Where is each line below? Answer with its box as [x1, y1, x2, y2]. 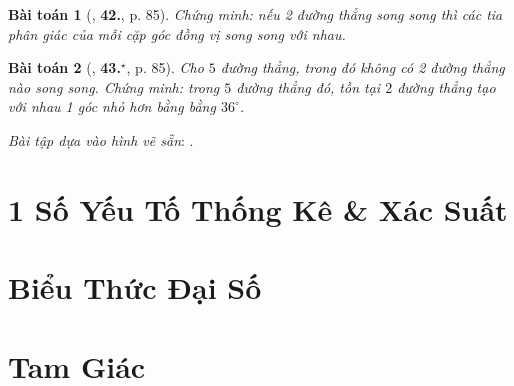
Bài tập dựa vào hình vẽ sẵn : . [8, 129, 194, 150]
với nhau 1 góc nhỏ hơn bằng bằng [8, 96, 216, 117]
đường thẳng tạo [397, 76, 496, 97]
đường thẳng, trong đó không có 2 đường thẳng [220, 57, 505, 78]
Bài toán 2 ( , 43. [8, 57, 121, 78]
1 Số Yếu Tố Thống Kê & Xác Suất [8, 188, 508, 229]
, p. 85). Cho [126, 57, 204, 78]
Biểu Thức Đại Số [8, 267, 262, 308]
